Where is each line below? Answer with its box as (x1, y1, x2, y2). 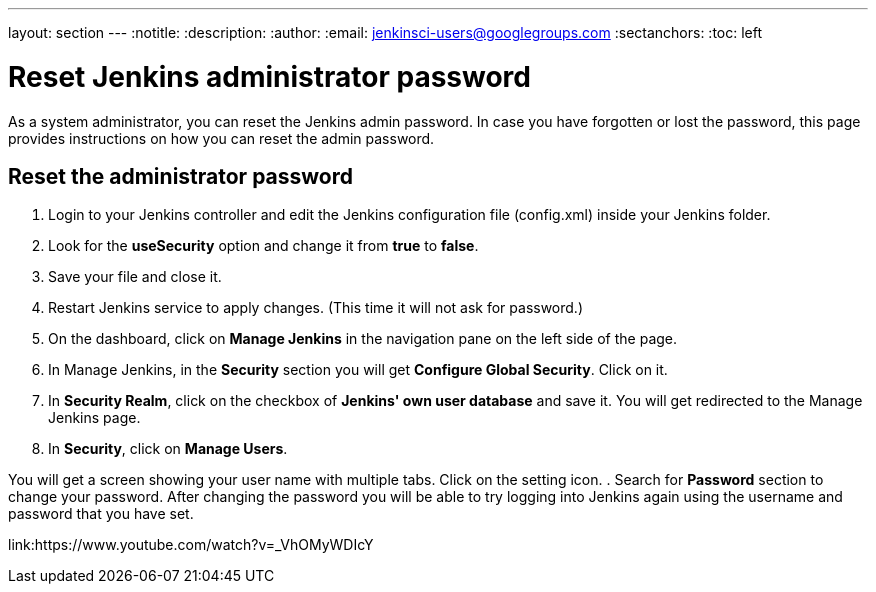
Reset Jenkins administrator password (8, 59, 531, 94)
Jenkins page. (48, 409, 141, 427)
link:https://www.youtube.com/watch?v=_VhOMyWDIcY (8, 536, 374, 554)
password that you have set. (8, 505, 194, 523)
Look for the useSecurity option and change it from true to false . (48, 237, 479, 255)
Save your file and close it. (48, 268, 222, 286)
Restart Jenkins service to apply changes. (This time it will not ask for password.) (48, 299, 584, 317)
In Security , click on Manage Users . (48, 440, 288, 458)
